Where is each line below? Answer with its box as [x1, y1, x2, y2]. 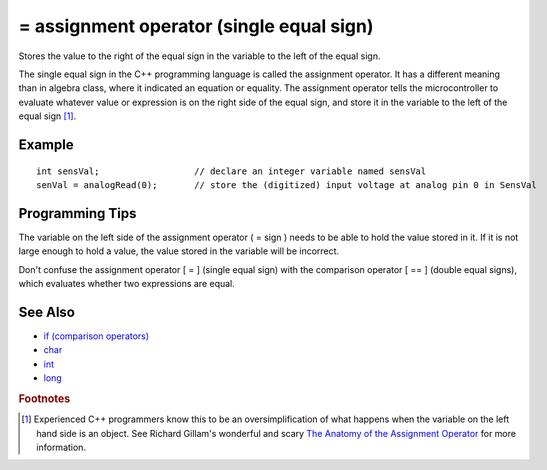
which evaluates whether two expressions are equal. [18, 277, 235, 289]
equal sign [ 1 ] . [18, 110, 77, 122]
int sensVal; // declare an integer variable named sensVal [36, 165, 427, 177]
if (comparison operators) [43, 330, 150, 342]
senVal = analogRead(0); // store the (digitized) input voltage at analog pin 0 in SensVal [36, 179, 537, 190]
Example [18, 136, 74, 153]
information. [36, 441, 87, 453]
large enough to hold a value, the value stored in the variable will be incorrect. [18, 245, 340, 257]
